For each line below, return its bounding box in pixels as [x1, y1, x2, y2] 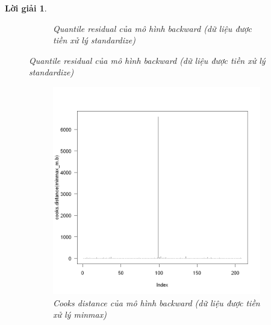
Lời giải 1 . [5, 2, 47, 14]
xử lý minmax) [53, 308, 107, 321]
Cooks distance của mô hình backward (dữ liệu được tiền [53, 296, 260, 309]
